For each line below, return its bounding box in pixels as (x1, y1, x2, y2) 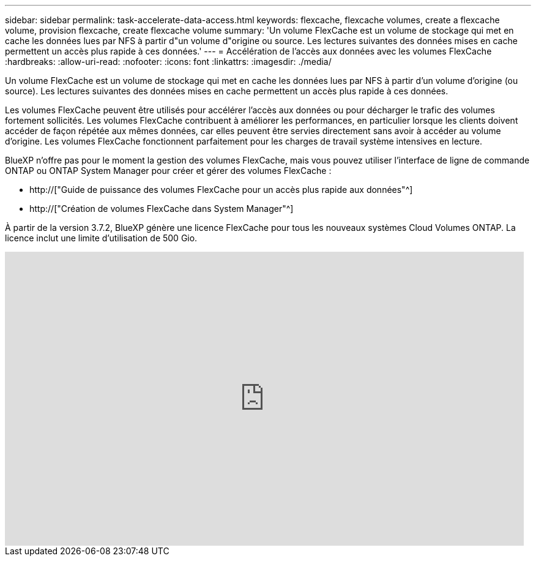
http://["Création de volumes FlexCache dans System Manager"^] (29, 203, 294, 214)
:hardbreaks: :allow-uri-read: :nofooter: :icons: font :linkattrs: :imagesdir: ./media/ (5, 56, 332, 67)
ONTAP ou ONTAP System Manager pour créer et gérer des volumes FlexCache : (5, 165, 332, 176)
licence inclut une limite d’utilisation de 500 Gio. (5, 233, 198, 243)
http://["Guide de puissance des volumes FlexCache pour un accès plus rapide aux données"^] (29, 184, 413, 195)
